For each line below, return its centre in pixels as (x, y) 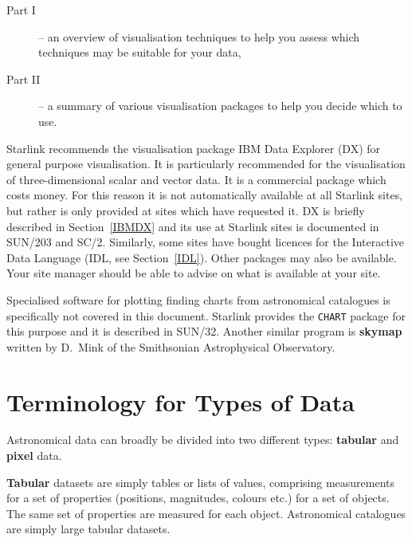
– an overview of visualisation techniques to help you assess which (199, 36)
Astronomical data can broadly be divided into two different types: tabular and (203, 440)
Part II (24, 79)
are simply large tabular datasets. (88, 529)
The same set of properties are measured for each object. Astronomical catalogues (206, 513)
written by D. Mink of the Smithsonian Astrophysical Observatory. (171, 346)
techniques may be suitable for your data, (140, 52)
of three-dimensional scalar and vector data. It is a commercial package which (196, 179)
